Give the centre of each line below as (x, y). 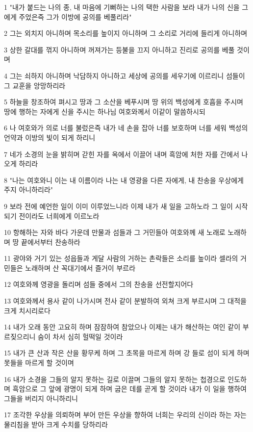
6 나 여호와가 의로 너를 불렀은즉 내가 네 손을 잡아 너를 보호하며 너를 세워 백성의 (126, 128)
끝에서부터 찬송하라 (51, 241)
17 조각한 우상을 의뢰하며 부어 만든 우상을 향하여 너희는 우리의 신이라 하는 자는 (125, 415)
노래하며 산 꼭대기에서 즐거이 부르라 (80, 267)
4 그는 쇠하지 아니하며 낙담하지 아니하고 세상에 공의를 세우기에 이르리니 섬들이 (125, 75)
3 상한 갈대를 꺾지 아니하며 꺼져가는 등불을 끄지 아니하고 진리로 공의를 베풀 (119, 49)
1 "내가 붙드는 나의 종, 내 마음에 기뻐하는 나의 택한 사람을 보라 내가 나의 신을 (122, 7)
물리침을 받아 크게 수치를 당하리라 (56, 424)
